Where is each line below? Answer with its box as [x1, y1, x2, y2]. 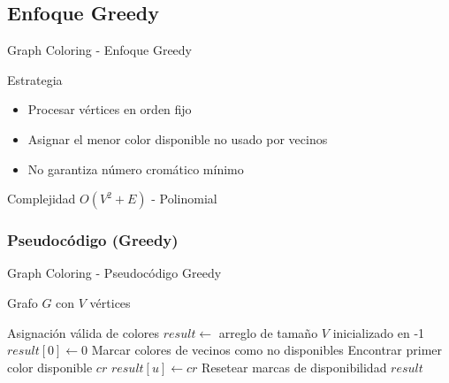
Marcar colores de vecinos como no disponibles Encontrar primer [91, 341, 443, 359]
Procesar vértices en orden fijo [27, 100, 192, 119]
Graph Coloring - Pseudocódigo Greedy [7, 264, 222, 282]
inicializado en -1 [332, 323, 425, 341]
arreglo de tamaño [218, 323, 318, 341]
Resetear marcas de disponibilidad [202, 357, 387, 376]
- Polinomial [151, 189, 217, 208]
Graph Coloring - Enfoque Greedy [7, 41, 192, 59]
